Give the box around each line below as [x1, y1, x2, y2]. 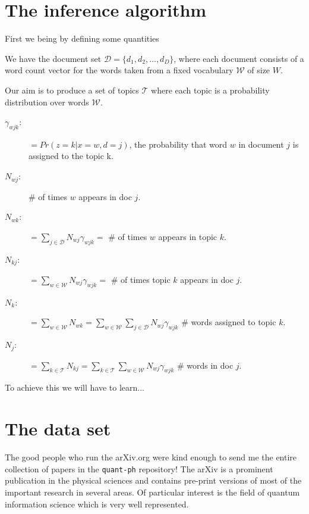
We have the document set [5, 52, 102, 64]
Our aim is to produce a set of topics [5, 83, 139, 96]
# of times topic [111, 273, 171, 285]
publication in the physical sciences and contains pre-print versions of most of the [5, 474, 302, 487]
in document [238, 138, 284, 150]
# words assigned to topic [181, 316, 276, 328]
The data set [5, 416, 111, 441]
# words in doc [176, 359, 234, 371]
